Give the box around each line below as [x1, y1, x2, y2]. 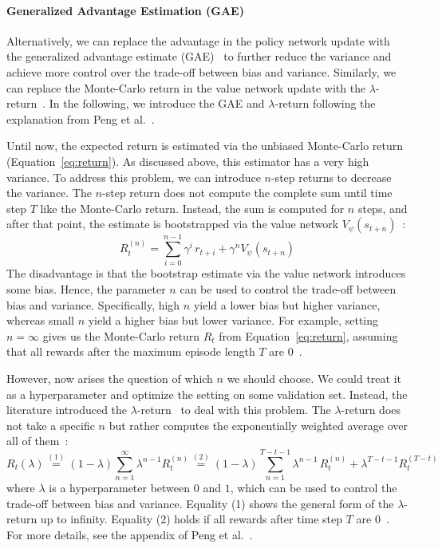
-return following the [274, 95, 376, 112]
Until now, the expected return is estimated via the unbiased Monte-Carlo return [6, 137, 404, 154]
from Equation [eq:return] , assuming [219, 327, 398, 344]
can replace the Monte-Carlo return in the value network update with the [6, 79, 366, 96]
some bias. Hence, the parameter [6, 281, 166, 298]
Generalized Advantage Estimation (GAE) [6, 2, 244, 18]
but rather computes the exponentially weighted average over [109, 416, 408, 433]
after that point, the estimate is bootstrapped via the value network [6, 215, 339, 232]
